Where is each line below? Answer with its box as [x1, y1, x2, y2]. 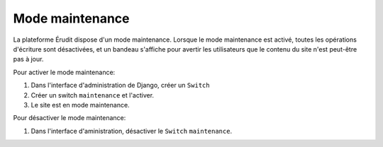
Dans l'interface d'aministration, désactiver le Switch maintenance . [30, 127, 233, 135]
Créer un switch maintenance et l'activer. [30, 90, 155, 99]
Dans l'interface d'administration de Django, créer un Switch [30, 81, 210, 90]
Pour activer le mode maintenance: [13, 68, 116, 76]
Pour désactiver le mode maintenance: [13, 114, 126, 122]
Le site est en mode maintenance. [30, 100, 131, 109]
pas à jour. [13, 55, 44, 64]
